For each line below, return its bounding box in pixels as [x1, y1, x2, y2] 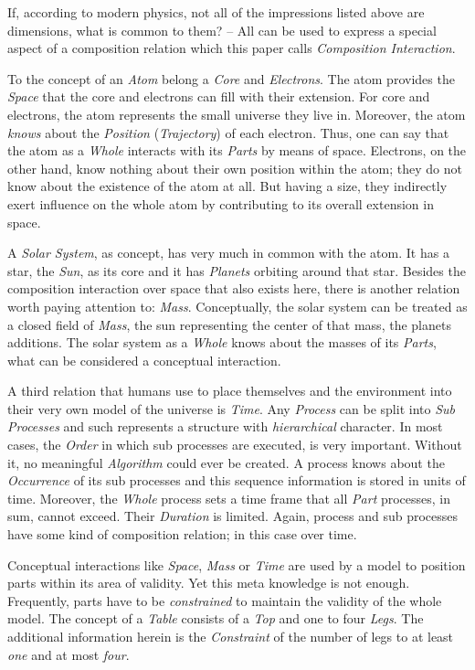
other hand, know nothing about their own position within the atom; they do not [7, 158, 463, 177]
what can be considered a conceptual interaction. [7, 350, 281, 369]
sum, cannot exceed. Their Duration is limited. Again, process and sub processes [7, 506, 458, 526]
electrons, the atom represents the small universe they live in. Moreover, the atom [7, 104, 466, 123]
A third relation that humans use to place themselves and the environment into [7, 381, 452, 400]
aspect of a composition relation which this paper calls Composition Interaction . [7, 38, 456, 58]
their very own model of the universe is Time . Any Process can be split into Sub [7, 399, 455, 418]
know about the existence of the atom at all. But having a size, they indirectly [7, 176, 448, 196]
